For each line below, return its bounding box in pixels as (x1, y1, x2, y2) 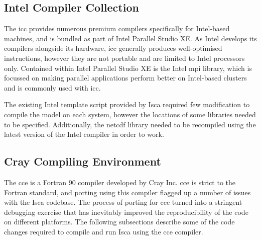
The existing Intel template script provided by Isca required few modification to (4, 99, 250, 110)
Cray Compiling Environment (4, 153, 161, 169)
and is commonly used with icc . (4, 82, 101, 93)
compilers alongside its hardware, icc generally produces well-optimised (4, 43, 222, 53)
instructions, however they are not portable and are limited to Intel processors (4, 52, 245, 63)
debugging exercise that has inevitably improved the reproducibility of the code (4, 206, 248, 217)
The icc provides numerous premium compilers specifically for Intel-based (4, 23, 230, 34)
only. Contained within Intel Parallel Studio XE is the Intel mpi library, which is (4, 62, 252, 73)
